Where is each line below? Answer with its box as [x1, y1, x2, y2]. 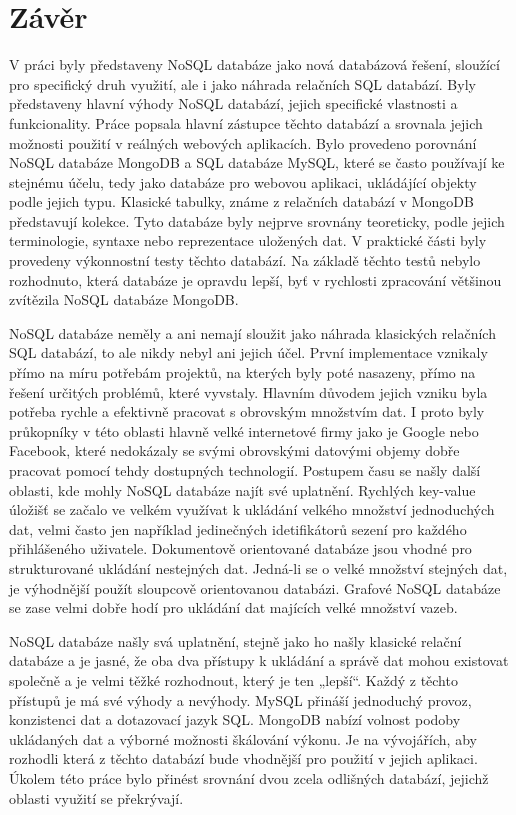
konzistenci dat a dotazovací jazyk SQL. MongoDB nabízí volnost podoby [9, 709, 461, 730]
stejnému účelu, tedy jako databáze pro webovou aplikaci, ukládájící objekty [9, 171, 477, 192]
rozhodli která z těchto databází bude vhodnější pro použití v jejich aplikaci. [9, 748, 478, 769]
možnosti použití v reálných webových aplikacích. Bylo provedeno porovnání [9, 132, 477, 153]
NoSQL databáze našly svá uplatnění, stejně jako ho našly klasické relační [9, 630, 462, 651]
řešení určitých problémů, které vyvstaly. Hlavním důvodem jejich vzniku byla [9, 381, 488, 402]
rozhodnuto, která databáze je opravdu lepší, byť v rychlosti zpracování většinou [9, 269, 502, 290]
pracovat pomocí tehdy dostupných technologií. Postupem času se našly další [9, 460, 481, 480]
